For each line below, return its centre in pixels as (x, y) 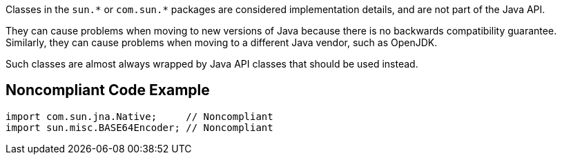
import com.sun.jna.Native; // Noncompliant (139, 116)
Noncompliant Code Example (108, 90)
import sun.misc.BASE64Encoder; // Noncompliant (139, 127)
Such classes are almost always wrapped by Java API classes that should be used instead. (212, 64)
